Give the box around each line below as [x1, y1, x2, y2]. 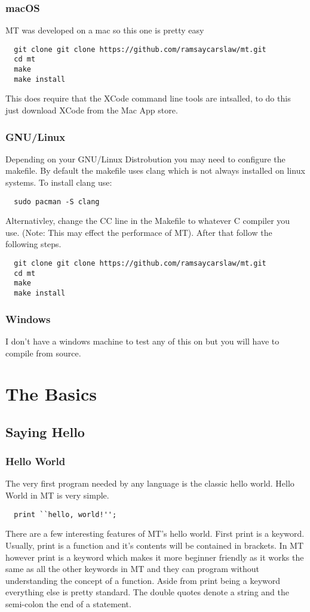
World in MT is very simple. [5, 489, 109, 502]
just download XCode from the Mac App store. [5, 104, 178, 116]
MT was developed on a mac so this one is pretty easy [5, 24, 204, 36]
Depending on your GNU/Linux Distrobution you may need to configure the [5, 152, 286, 165]
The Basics [5, 382, 97, 406]
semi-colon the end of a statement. [5, 597, 131, 610]
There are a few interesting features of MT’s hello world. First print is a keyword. [5, 527, 305, 540]
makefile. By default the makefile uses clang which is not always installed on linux [5, 164, 305, 177]
